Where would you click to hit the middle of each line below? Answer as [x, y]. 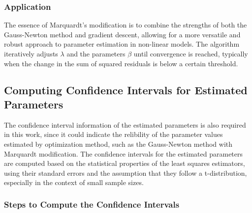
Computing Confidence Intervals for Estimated [126, 90]
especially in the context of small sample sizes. [74, 182]
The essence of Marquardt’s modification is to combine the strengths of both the [126, 25]
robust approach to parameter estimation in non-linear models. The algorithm [122, 44]
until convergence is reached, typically [191, 53]
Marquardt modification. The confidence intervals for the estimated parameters [124, 153]
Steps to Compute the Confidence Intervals [92, 204]
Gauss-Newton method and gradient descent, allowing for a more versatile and [122, 34]
